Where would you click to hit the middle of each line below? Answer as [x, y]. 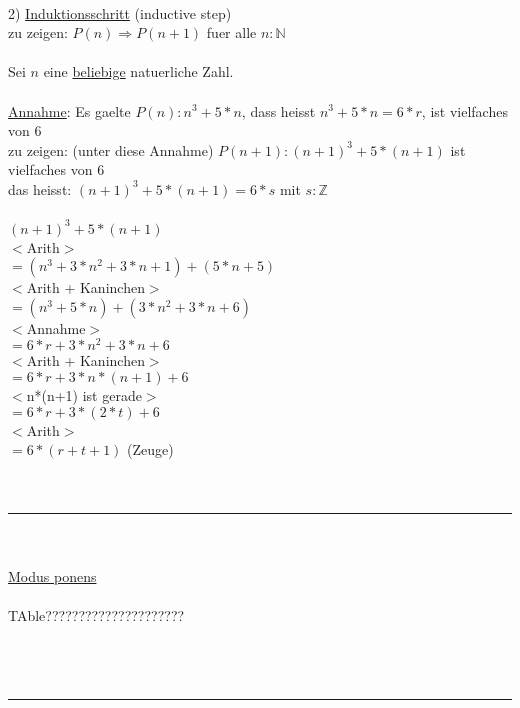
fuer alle [231, 32]
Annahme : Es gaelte [69, 110]
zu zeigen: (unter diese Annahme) [111, 149]
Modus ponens [52, 576]
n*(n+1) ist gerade [84, 395]
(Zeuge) [150, 449]
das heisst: [40, 188]
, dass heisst [278, 110]
